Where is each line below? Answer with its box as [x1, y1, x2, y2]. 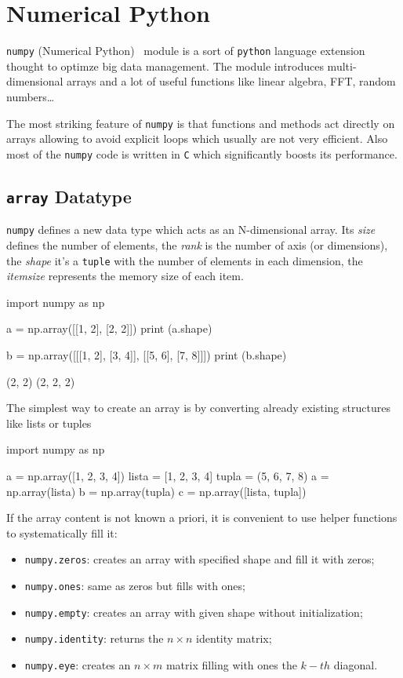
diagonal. [333, 656, 378, 673]
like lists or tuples [6, 414, 92, 431]
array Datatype [6, 184, 132, 208]
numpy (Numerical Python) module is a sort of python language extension [6, 42, 365, 59]
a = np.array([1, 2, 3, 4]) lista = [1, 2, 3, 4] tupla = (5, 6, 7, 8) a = [6, 467, 329, 483]
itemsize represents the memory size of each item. [6, 268, 244, 284]
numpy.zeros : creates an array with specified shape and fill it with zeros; [24, 551, 375, 567]
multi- [327, 57, 357, 74]
